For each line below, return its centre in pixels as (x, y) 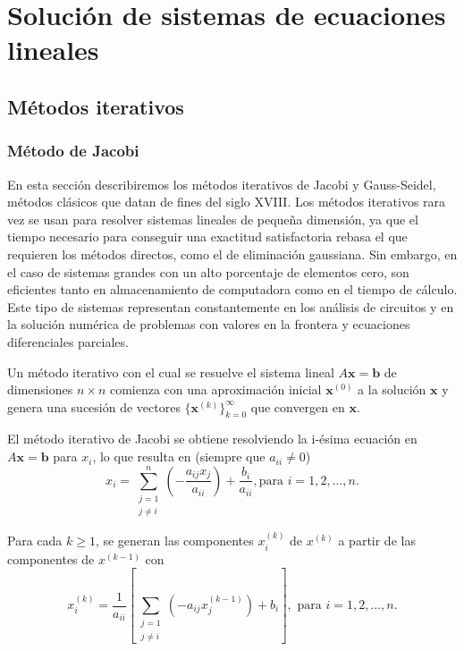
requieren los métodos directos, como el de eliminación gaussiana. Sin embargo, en (232, 254)
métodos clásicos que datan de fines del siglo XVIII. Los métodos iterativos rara (227, 202)
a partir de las (377, 541)
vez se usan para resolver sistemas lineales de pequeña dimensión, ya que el (213, 219)
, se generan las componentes (174, 541)
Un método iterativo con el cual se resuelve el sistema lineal (171, 372)
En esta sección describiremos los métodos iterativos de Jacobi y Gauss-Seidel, (222, 184)
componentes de (51, 558)
